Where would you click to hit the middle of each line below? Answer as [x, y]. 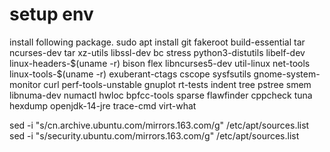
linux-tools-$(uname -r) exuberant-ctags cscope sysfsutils [130, 74]
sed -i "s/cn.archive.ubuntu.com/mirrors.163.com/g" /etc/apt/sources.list [159, 125]
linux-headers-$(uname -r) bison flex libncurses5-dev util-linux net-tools [160, 63]
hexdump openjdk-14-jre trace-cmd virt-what [103, 105]
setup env [51, 14]
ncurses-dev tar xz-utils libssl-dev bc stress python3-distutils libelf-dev [157, 52]
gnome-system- [287, 74]
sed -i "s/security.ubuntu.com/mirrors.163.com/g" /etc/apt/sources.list [154, 135]
